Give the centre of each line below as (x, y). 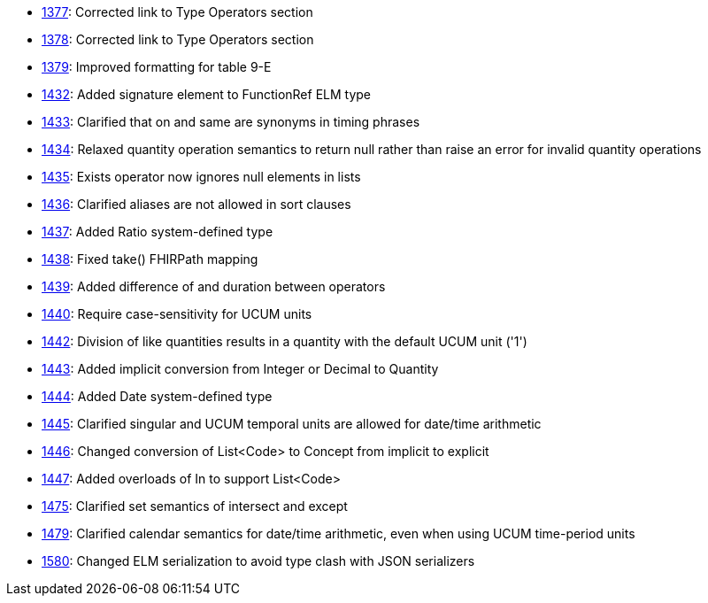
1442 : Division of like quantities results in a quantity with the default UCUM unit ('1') (285, 341)
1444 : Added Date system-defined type (157, 396)
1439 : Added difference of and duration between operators (214, 286)
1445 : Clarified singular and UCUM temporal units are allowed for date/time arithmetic (292, 424)
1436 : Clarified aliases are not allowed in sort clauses (196, 204)
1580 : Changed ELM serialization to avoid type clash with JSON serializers (258, 561)
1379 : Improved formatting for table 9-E (157, 67)
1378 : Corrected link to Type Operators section (178, 39)
